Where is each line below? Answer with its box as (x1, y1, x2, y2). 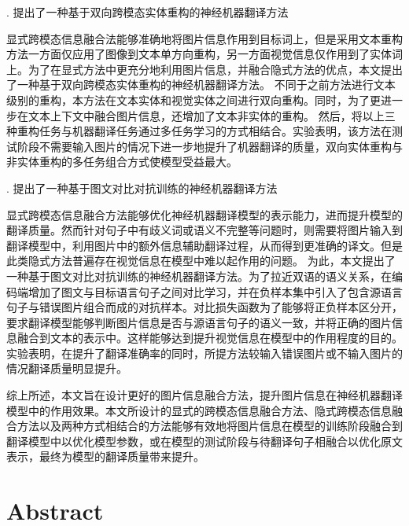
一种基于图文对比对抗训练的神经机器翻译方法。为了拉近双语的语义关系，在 (6, 267, 392, 284)
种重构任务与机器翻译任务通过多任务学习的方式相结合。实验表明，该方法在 (6, 123, 392, 139)
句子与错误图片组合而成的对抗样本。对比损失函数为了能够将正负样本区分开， (6, 299, 403, 315)
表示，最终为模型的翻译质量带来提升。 (6, 448, 204, 465)
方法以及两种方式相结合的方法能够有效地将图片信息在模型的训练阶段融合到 (17, 417, 403, 434)
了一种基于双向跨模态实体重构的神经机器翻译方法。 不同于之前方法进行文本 (6, 76, 396, 93)
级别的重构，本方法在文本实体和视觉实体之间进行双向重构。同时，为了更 (6, 91, 381, 108)
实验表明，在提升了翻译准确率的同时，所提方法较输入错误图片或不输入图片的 (6, 344, 403, 361)
